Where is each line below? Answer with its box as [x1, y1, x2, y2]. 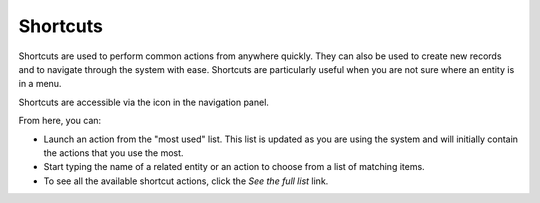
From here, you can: [18, 115, 102, 127]
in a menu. [18, 78, 62, 90]
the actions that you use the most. [43, 146, 184, 159]
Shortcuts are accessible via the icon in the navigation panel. [18, 96, 270, 108]
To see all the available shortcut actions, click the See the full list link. [43, 175, 329, 187]
